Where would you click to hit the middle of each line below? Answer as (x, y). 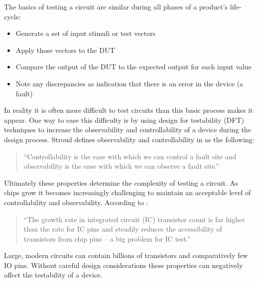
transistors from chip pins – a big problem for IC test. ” (107, 238)
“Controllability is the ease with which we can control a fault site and (130, 156)
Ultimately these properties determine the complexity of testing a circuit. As (121, 182)
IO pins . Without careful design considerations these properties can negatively (124, 265)
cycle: (12, 16)
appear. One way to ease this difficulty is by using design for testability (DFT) (124, 120)
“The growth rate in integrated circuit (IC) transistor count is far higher (134, 219)
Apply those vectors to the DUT (65, 50)
